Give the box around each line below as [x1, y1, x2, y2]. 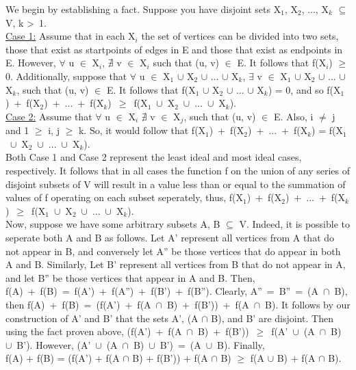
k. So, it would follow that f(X [78, 123, 206, 137]
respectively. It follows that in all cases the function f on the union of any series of [5, 163, 350, 177]
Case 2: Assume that [5, 109, 92, 123]
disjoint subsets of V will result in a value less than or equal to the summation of [5, 176, 346, 191]
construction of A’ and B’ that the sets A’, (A [5, 310, 199, 325]
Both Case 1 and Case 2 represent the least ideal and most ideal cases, [5, 150, 302, 164]
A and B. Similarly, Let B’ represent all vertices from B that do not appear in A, [5, 257, 346, 272]
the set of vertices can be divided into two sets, [141, 29, 339, 43]
